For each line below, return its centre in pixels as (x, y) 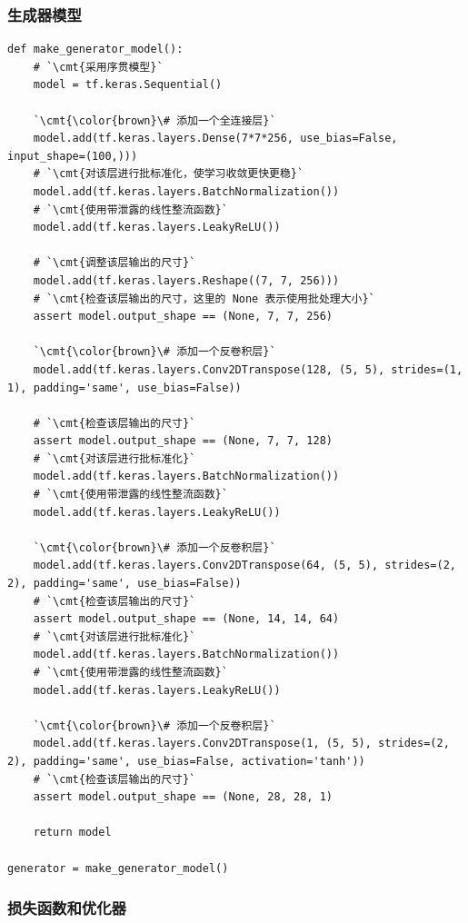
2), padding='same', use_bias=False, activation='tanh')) (186, 761)
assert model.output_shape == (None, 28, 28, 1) (183, 797)
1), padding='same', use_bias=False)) (124, 387)
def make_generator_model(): (95, 50)
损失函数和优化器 (67, 908)
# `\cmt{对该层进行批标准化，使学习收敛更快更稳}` (169, 174)
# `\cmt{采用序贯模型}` (98, 67)
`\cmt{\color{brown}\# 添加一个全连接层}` (154, 120)
